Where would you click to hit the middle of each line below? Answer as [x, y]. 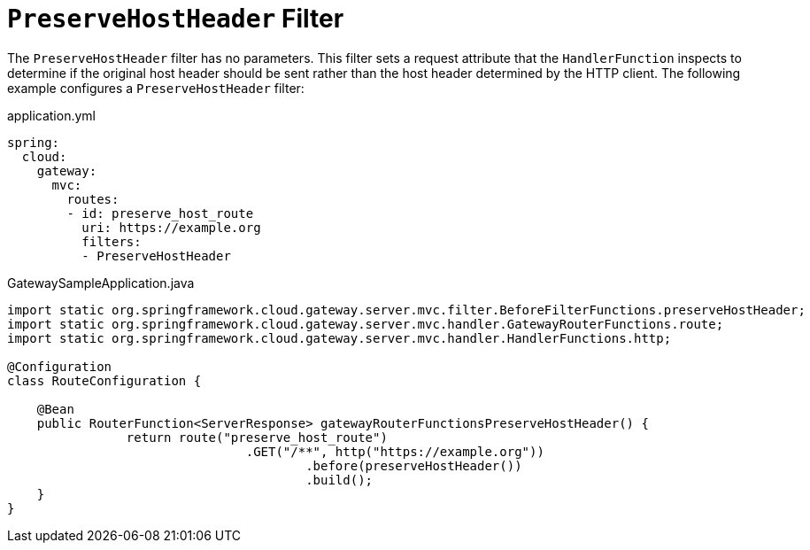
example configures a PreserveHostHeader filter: [156, 88]
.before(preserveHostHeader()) [414, 465]
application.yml [51, 115]
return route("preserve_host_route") [257, 437]
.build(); [339, 480]
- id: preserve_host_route [160, 213]
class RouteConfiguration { [104, 380]
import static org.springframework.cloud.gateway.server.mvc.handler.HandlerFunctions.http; [339, 338]
